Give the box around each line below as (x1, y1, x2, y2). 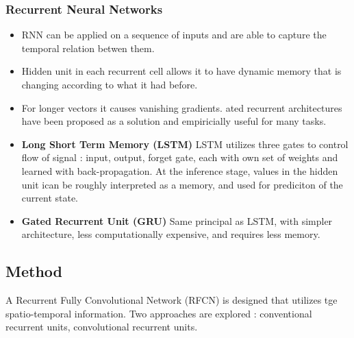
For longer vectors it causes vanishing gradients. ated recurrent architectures (21, 100, 342, 114)
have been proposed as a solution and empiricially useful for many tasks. (21, 114, 327, 128)
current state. (21, 191, 79, 205)
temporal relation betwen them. (21, 40, 155, 55)
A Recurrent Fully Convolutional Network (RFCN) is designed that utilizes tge (5, 293, 338, 307)
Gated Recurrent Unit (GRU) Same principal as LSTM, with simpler (21, 213, 333, 228)
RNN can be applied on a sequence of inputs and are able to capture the (21, 27, 327, 42)
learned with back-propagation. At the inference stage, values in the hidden (21, 163, 338, 178)
